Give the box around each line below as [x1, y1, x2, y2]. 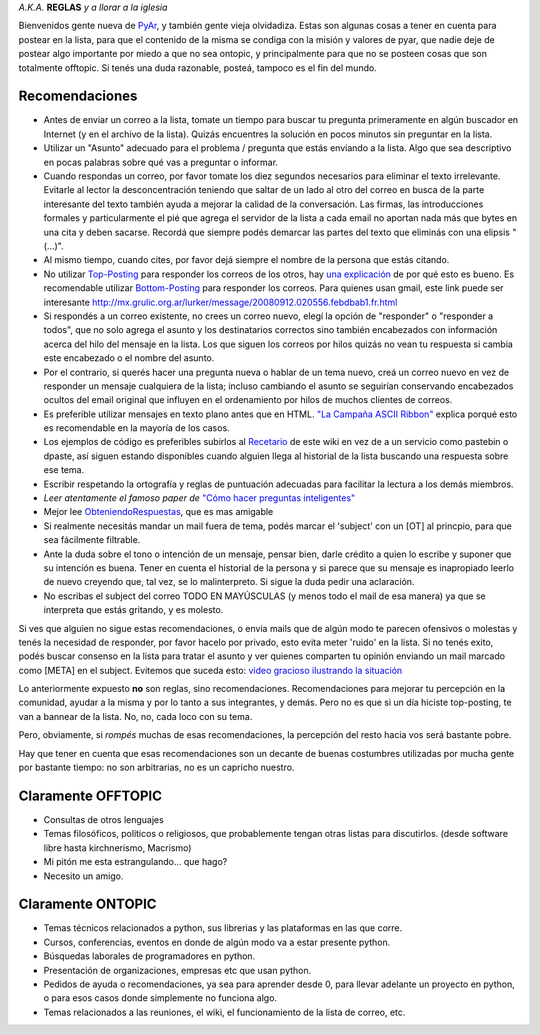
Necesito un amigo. [43, 870, 124, 882]
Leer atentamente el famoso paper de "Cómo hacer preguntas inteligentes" [43, 492, 356, 504]
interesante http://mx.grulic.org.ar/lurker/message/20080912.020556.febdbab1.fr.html [43, 296, 398, 308]
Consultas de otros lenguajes [43, 813, 164, 825]
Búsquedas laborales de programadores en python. [43, 950, 256, 962]
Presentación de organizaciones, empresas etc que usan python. [43, 964, 312, 976]
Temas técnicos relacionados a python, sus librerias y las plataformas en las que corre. [43, 922, 403, 934]
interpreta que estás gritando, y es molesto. [43, 604, 224, 616]
